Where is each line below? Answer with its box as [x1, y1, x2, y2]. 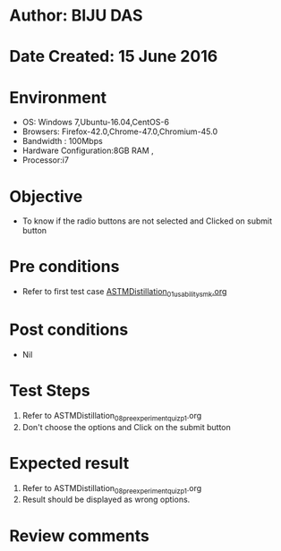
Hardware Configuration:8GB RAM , [21, 145, 154, 157]
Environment [9, 87, 107, 107]
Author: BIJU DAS [9, 5, 143, 26]
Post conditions [9, 319, 129, 340]
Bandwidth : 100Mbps [21, 136, 103, 147]
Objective [9, 186, 83, 207]
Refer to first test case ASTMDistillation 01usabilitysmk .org [21, 286, 227, 299]
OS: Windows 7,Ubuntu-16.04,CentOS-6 [21, 117, 170, 128]
